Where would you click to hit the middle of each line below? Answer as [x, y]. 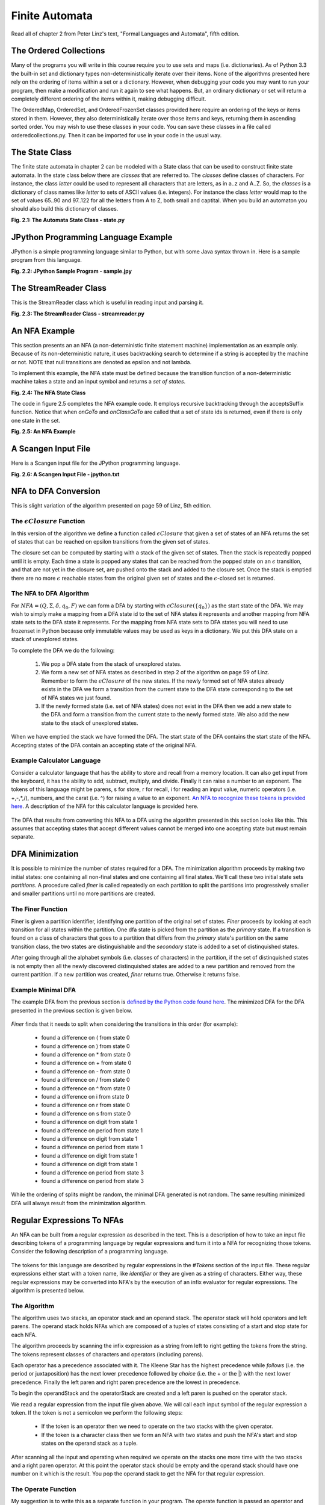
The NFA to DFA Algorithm [50, 594]
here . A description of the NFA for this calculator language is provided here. [105, 806]
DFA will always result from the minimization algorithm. [79, 1203]
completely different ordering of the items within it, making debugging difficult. [109, 99]
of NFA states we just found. [76, 698]
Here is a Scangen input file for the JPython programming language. [96, 463]
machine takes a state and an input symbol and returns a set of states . [98, 382]
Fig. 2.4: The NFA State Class [48, 393]
